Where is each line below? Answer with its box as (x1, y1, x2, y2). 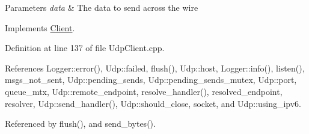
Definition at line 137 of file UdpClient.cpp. (5, 41, 165, 54)
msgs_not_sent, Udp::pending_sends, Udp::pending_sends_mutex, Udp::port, (5, 73, 297, 86)
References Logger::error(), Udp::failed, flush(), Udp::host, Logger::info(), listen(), (5, 61, 305, 74)
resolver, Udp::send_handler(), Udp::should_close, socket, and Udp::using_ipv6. (5, 97, 301, 109)
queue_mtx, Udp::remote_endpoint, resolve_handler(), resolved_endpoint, (5, 85, 283, 97)
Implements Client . (5, 21, 75, 34)
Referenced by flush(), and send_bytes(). (5, 117, 156, 130)
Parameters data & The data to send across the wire (5, 1, 198, 13)
